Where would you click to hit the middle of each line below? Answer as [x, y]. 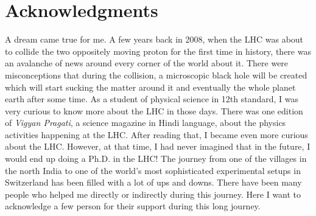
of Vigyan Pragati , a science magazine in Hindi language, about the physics [146, 123]
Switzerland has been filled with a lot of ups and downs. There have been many [153, 182]
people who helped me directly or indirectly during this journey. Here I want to [153, 194]
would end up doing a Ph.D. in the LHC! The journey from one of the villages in [156, 159]
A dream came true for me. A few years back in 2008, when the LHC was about [154, 39]
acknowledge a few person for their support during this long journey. [133, 206]
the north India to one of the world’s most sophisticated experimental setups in [153, 170]
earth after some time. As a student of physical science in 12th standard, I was [152, 99]
